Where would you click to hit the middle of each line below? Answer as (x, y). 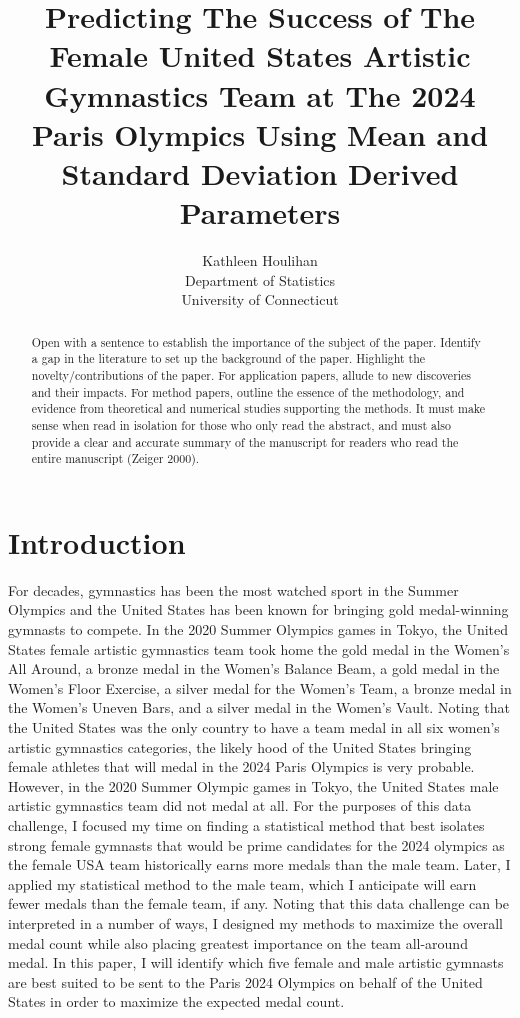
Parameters (260, 212)
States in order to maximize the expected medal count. (176, 1001)
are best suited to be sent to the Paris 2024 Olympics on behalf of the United (245, 981)
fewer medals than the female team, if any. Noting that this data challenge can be (259, 903)
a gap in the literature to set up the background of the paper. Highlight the (228, 358)
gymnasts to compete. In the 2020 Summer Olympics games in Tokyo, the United (258, 629)
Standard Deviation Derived (260, 172)
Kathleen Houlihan (260, 260)
